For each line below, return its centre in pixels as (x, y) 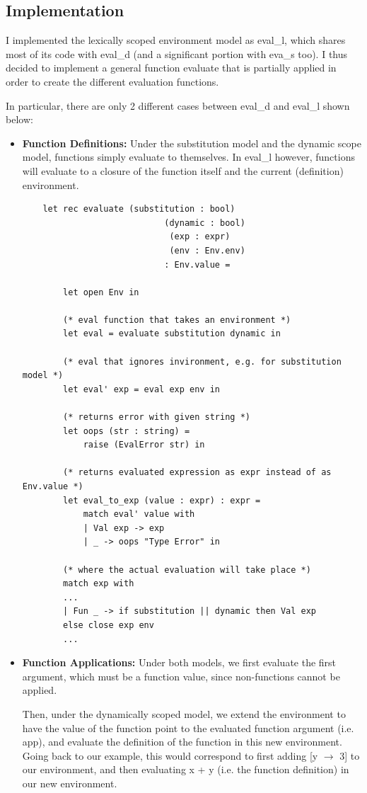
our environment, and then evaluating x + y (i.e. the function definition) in (186, 769)
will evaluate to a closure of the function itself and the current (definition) (183, 170)
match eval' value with (139, 514)
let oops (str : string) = (127, 431)
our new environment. (70, 783)
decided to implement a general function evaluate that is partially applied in (171, 68)
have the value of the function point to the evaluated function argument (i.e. (188, 728)
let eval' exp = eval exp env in (141, 389)
